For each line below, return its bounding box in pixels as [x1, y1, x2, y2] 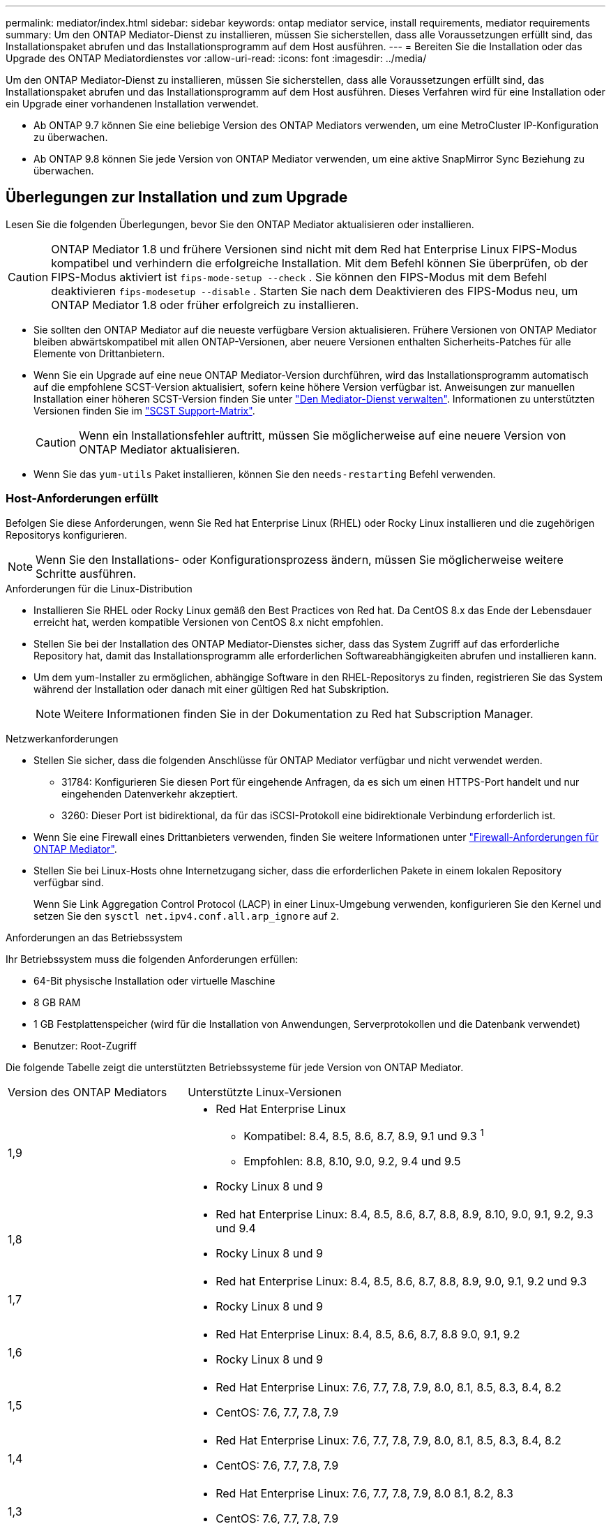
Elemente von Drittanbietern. [33, 347, 165, 359]
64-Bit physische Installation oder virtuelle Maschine [33, 974, 276, 987]
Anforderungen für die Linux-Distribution [6, 582, 193, 595]
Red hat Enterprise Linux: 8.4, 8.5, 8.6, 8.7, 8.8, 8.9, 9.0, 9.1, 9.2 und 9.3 [216, 1273, 587, 1288]
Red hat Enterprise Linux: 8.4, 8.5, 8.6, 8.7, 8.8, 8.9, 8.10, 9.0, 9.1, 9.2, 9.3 [216, 1206, 594, 1221]
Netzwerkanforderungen [6, 732, 119, 745]
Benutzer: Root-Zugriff [33, 1039, 137, 1052]
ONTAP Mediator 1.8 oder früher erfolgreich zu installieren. [51, 297, 359, 312]
